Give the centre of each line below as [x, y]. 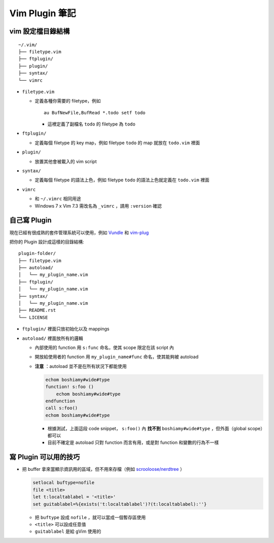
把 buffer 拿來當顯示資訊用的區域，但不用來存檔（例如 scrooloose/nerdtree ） [103, 469]
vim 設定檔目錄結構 [40, 31]
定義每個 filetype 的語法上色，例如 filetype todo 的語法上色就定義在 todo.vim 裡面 [122, 180]
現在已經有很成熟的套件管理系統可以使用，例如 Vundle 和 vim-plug [79, 232]
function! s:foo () [70, 387]
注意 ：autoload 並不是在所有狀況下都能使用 [81, 366]
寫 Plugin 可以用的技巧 [45, 457]
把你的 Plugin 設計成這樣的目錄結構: [47, 242]
